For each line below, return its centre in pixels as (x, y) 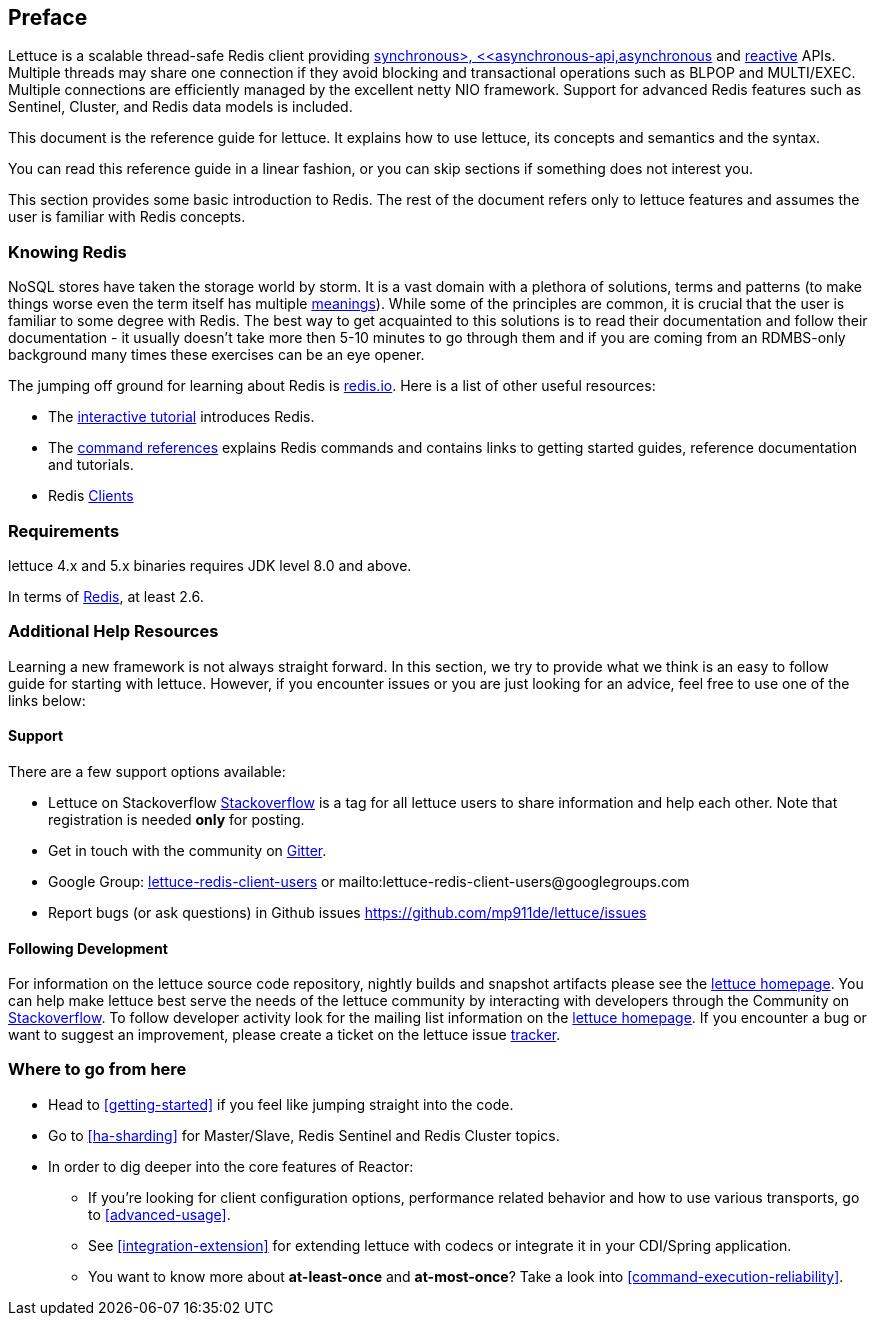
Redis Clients (91, 496)
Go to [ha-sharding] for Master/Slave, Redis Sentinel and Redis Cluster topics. (304, 1135)
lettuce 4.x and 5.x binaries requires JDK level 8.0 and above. (210, 565)
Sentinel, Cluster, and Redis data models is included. (180, 107)
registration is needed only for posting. (176, 819)
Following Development (88, 948)
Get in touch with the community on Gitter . (187, 850)
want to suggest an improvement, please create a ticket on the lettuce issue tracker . (284, 1035)
